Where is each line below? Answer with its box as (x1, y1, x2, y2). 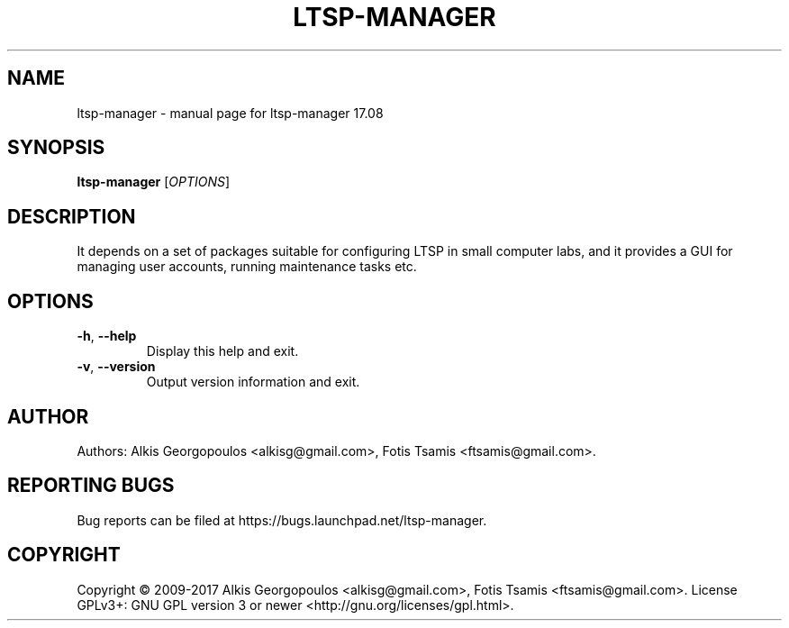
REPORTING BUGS (7, 474, 175, 497)
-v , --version (77, 359, 156, 375)
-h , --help (77, 328, 137, 344)
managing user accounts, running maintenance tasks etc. (77, 259, 417, 275)
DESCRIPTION (7, 205, 136, 228)
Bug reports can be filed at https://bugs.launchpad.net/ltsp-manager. (77, 512, 487, 528)
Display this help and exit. (146, 343, 299, 360)
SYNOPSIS (7, 136, 105, 159)
